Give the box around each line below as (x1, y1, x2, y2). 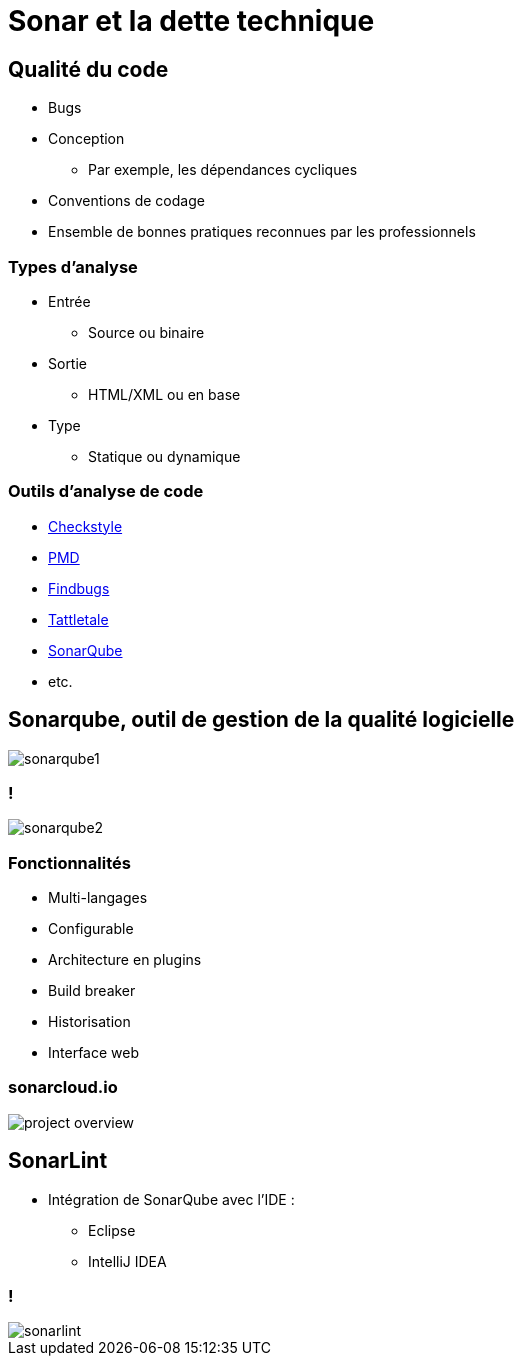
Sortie (48, 354, 87, 372)
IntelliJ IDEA (88, 1252, 167, 1270)
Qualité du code (8, 56, 169, 82)
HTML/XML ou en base (88, 385, 241, 403)
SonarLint (8, 1148, 108, 1174)
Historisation (48, 1013, 131, 1031)
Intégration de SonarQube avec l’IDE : (48, 1190, 295, 1208)
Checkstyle (48, 517, 123, 535)
